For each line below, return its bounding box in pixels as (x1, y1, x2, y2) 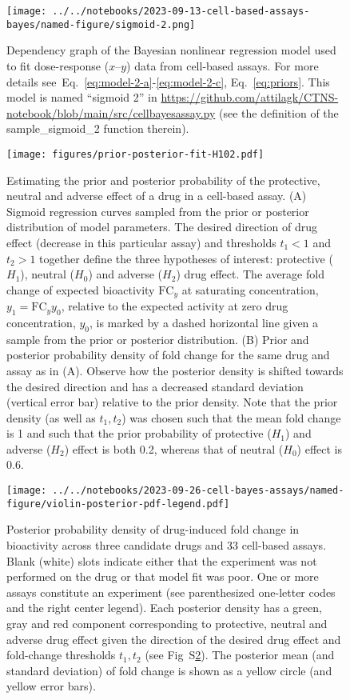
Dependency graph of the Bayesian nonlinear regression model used (6, 42, 336, 58)
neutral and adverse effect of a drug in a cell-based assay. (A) (6, 187, 307, 204)
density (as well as (6, 409, 96, 426)
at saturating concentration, (181, 281, 319, 298)
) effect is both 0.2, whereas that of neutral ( (64, 440, 284, 457)
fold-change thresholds (6, 646, 116, 663)
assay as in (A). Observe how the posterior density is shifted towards (6, 362, 344, 378)
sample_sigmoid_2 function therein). (6, 120, 189, 137)
